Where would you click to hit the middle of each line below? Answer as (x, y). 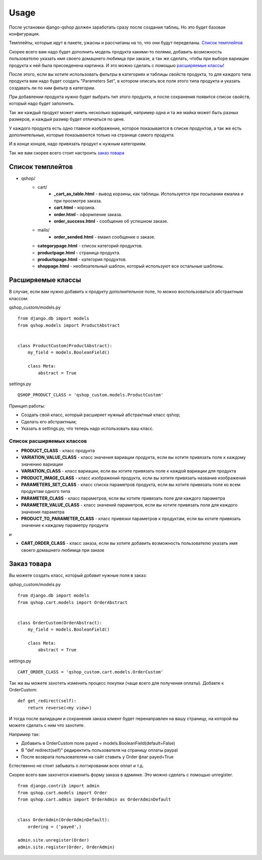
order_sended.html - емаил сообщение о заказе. (105, 237)
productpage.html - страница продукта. (79, 253)
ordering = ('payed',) (55, 826)
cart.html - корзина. (75, 208)
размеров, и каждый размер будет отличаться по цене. (67, 119)
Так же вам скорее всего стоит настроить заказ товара (67, 152)
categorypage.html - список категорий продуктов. (90, 246)
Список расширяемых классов (48, 441)
